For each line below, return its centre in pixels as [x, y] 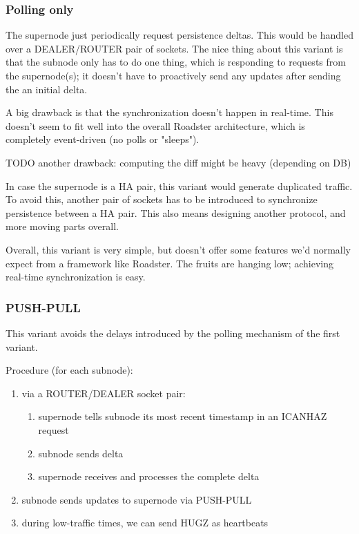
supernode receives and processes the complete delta [149, 476]
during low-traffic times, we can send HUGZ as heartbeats [145, 523]
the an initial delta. [47, 89]
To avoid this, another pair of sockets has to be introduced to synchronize [162, 199]
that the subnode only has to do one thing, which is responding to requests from [176, 62]
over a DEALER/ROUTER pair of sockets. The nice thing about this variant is [174, 48]
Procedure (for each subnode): [69, 370]
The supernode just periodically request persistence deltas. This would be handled [179, 35]
